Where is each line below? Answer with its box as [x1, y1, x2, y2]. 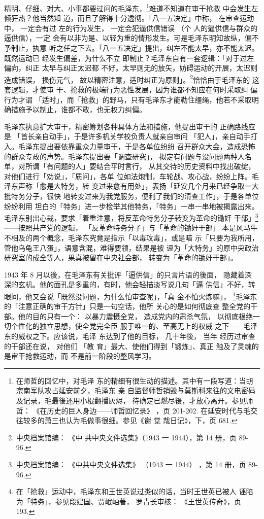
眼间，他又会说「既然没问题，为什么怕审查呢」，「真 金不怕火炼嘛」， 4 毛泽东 [4, 290, 257, 301]
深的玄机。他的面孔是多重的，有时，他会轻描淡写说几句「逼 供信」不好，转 [4, 279, 255, 290]
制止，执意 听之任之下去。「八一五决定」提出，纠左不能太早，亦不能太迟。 [11, 43, 259, 53]
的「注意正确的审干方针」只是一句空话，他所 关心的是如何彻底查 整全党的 [4, 301, 251, 312]
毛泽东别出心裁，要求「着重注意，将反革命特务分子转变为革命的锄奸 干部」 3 [4, 211, 258, 223]
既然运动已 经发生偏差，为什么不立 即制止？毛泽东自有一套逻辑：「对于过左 [4, 52, 254, 63]
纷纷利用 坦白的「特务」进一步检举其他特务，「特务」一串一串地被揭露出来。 [4, 200, 259, 211]
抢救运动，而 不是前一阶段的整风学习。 [25, 351, 156, 361]
